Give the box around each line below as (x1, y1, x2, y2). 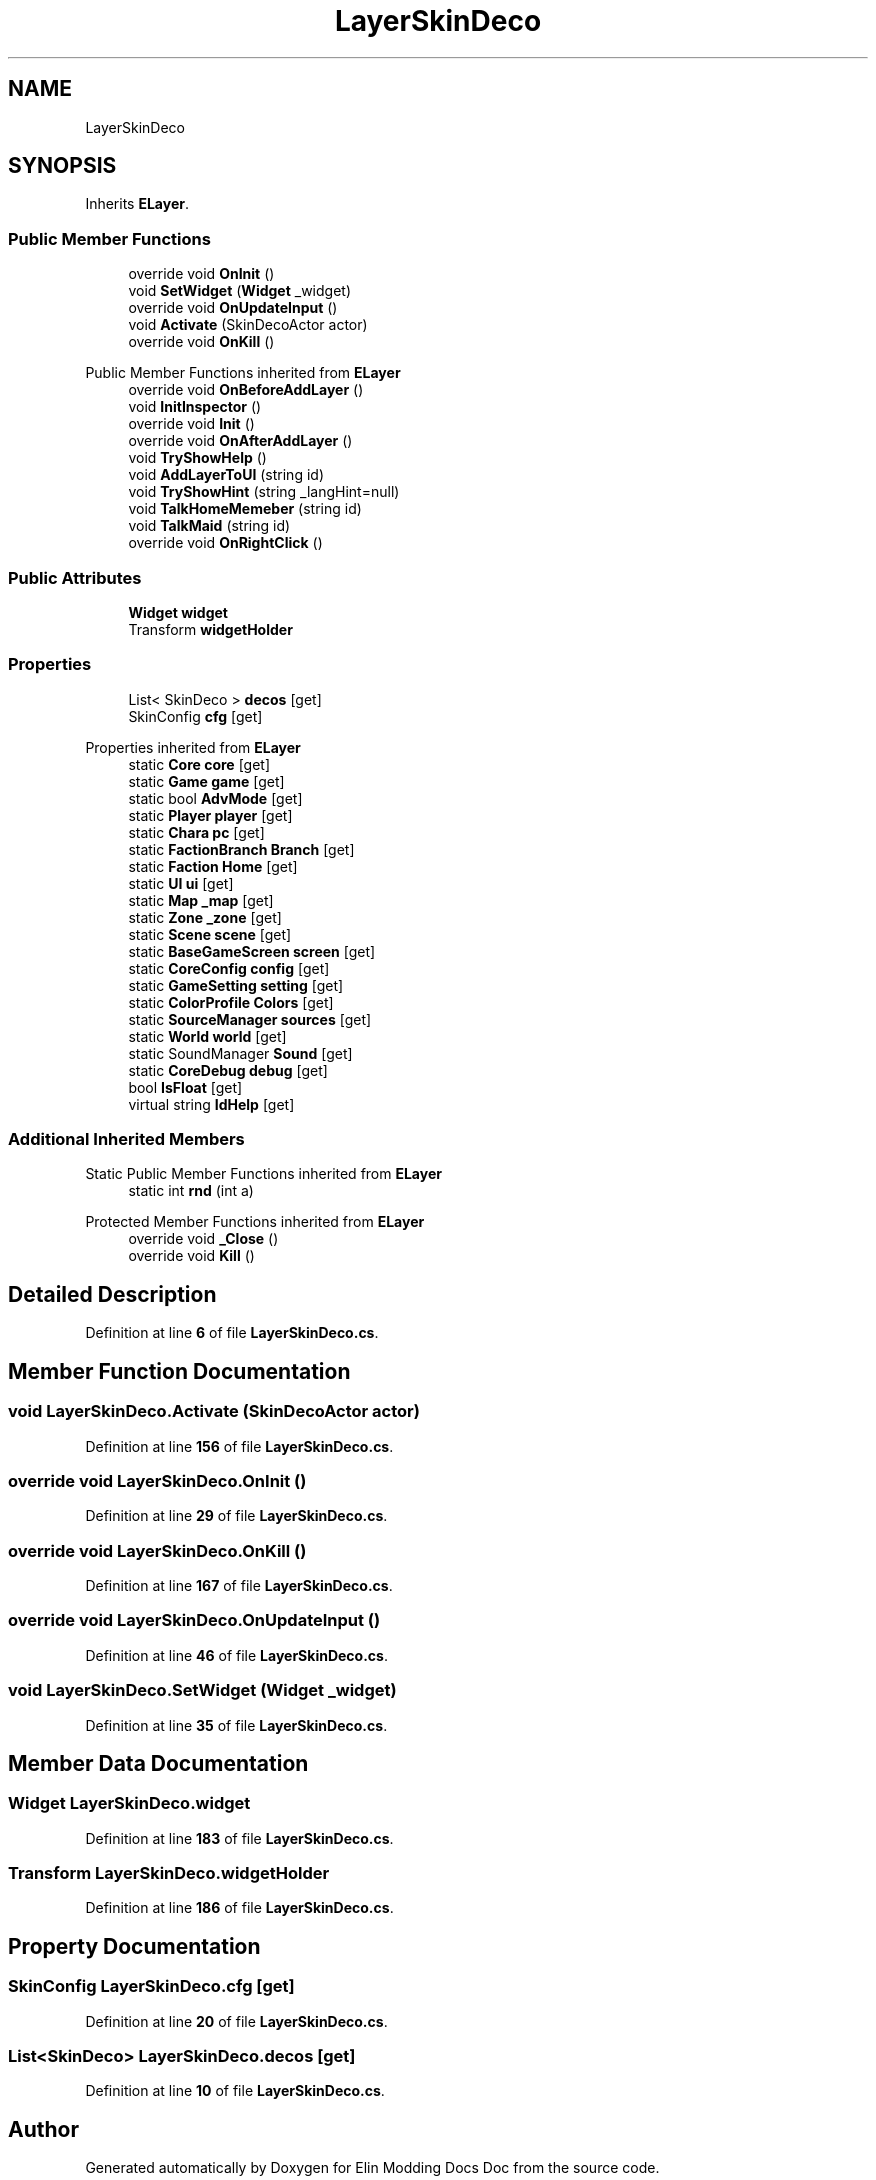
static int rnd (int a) (128, 1182, 254, 1200)
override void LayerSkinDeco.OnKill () (8, 1540, 307, 1561)
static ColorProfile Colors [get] (128, 993, 334, 1011)
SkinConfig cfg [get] (128, 707, 263, 725)
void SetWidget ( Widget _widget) (128, 282, 352, 300)
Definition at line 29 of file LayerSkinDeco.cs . (85, 1507, 388, 1525)
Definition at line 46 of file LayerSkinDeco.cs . (85, 1646, 388, 1664)
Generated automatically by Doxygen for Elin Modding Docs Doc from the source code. (85, 2159, 660, 2177)
